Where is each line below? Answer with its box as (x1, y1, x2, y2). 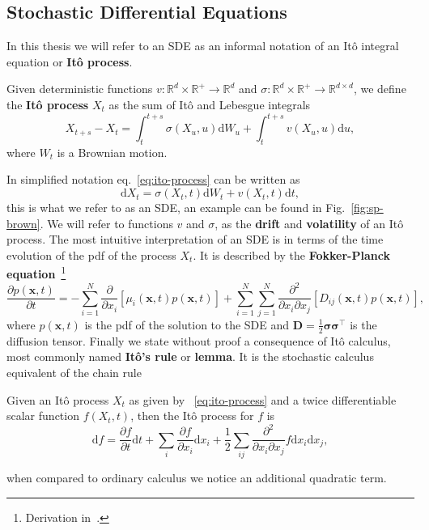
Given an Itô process (6, 391, 109, 408)
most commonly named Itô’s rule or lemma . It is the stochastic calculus (6, 348, 374, 365)
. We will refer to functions (40, 214, 173, 231)
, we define (353, 80, 406, 97)
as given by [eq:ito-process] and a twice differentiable (129, 391, 397, 408)
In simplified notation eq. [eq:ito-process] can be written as (6, 171, 300, 188)
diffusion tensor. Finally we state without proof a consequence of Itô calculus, (6, 332, 391, 349)
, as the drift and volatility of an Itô (214, 214, 404, 231)
